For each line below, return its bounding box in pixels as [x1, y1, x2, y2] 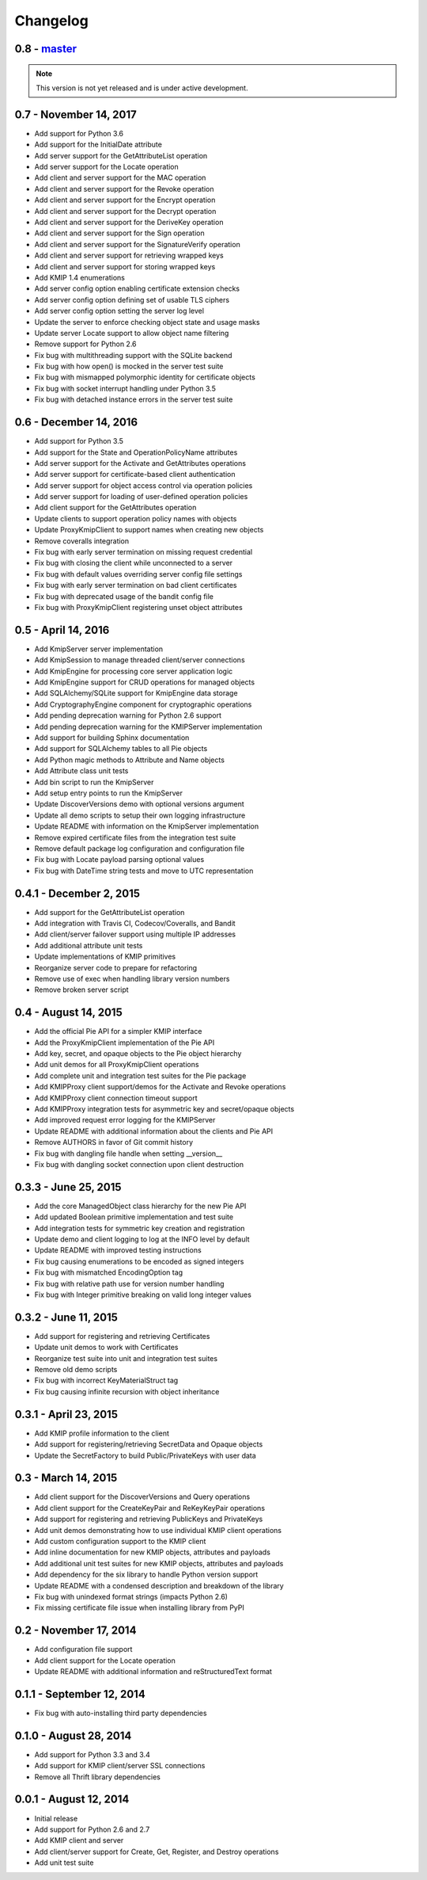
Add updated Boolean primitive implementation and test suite [34, 1212, 233, 1222]
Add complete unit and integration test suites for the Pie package [34, 1070, 247, 1081]
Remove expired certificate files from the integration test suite [34, 833, 236, 842]
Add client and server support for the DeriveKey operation [34, 217, 224, 227]
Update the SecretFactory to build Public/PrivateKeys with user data [34, 1451, 256, 1460]
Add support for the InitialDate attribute [34, 139, 162, 150]
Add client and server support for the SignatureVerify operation [34, 239, 240, 249]
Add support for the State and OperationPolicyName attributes [34, 448, 238, 457]
